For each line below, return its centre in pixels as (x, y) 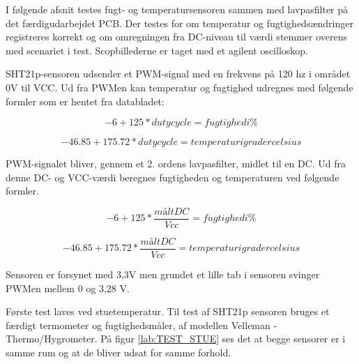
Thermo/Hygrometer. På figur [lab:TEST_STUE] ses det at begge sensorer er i (176, 339)
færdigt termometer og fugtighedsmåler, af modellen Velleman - (142, 325)
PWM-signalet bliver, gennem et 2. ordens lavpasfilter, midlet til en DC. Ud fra (176, 164)
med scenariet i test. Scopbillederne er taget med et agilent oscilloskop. (157, 50)
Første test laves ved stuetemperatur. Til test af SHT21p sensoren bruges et (168, 311)
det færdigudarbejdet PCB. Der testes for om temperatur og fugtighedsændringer (179, 23)
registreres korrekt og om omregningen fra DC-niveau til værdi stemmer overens (177, 37)
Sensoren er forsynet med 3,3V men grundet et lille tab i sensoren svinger (163, 274)
